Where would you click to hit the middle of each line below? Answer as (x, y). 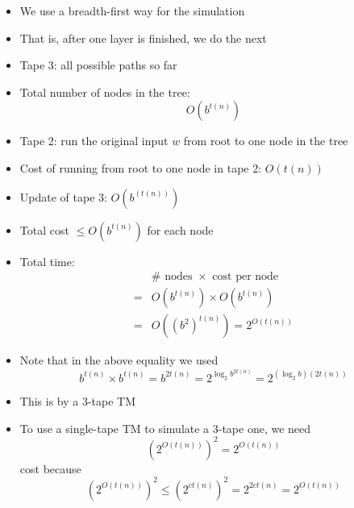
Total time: (47, 261)
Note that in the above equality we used (119, 360)
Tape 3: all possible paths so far (98, 65)
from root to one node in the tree (266, 141)
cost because (50, 468)
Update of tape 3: (63, 196)
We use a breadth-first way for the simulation (132, 10)
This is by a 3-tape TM (78, 400)
